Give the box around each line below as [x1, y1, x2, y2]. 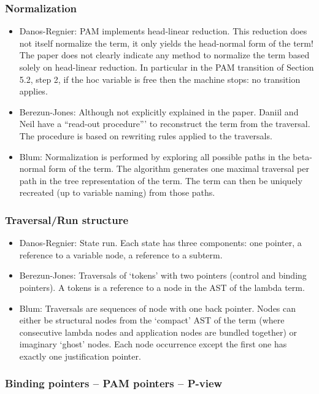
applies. [19, 85, 48, 98]
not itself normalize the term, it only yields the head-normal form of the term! [19, 36, 313, 49]
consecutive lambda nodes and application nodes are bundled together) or [19, 325, 298, 338]
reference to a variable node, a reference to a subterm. [19, 248, 223, 261]
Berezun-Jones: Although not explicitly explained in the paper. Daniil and [19, 105, 299, 118]
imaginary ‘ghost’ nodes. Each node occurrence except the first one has [19, 338, 287, 350]
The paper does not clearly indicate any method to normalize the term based [19, 48, 310, 61]
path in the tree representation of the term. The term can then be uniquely [19, 174, 302, 187]
